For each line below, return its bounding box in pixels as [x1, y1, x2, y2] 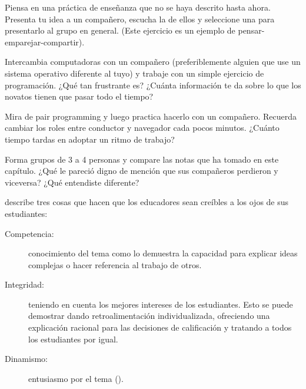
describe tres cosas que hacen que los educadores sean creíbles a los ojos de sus [5, 196, 289, 208]
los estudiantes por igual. [28, 332, 118, 345]
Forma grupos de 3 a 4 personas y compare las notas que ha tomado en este [5, 153, 279, 165]
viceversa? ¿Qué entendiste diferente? [5, 176, 139, 188]
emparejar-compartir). [5, 35, 85, 48]
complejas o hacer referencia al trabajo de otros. [28, 258, 202, 271]
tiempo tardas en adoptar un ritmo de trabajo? [5, 133, 175, 145]
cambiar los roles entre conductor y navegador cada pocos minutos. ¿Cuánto [5, 121, 280, 134]
